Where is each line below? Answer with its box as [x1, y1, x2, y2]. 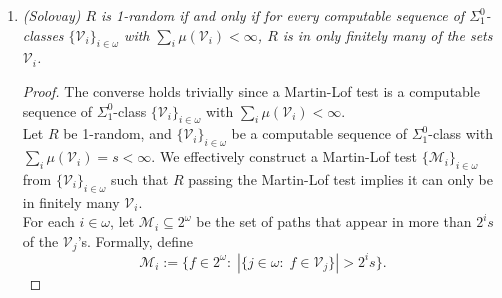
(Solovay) [22, 5, 81, 25]
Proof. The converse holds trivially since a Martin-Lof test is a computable [22, 80, 480, 101]
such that [111, 168, 169, 189]
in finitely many [22, 191, 120, 212]
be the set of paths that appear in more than [196, 211, 472, 232]
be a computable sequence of [231, 123, 407, 144]
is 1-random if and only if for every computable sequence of [101, 5, 465, 25]
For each [22, 211, 75, 232]
